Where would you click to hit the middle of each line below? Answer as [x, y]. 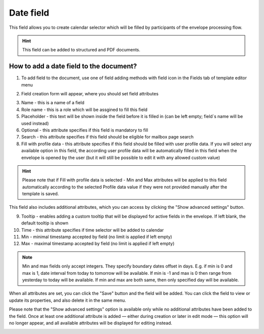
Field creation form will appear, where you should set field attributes [90, 94]
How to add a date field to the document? [73, 66]
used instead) [35, 123]
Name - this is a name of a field [53, 103]
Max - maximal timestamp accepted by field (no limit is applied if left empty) [98, 244]
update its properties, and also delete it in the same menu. [68, 300]
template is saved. [41, 194]
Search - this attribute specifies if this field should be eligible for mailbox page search [108, 137]
